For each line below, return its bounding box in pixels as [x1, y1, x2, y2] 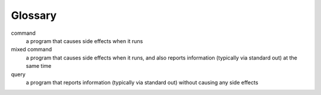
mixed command [11, 46, 52, 53]
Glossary [11, 9, 57, 22]
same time [26, 63, 52, 70]
